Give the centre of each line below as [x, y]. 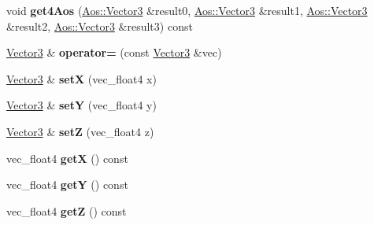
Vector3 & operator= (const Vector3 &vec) [114, 52]
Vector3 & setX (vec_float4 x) [81, 78]
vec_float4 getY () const [67, 184]
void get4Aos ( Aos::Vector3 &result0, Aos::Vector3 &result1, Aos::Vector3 [187, 10]
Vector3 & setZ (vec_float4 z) [80, 131]
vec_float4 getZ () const [67, 210]
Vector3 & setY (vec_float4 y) [81, 105]
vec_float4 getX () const [67, 158]
